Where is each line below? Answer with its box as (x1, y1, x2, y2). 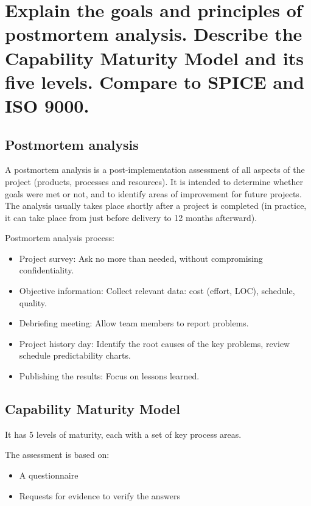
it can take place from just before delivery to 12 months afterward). (5, 211, 257, 223)
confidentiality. (19, 264, 74, 276)
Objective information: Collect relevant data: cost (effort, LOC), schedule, (19, 284, 295, 297)
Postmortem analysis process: (5, 231, 114, 244)
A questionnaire (19, 469, 79, 482)
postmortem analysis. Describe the (5, 21, 302, 46)
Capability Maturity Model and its (5, 45, 304, 70)
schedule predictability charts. (19, 349, 131, 362)
